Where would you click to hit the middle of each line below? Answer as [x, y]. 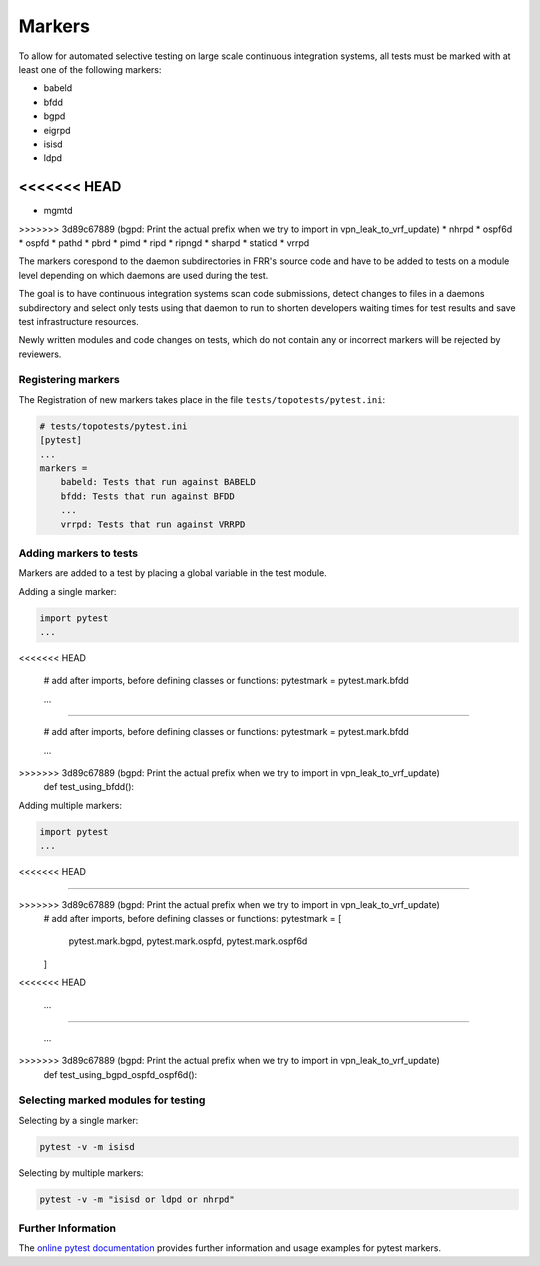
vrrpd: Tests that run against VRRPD [153, 524]
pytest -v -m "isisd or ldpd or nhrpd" [137, 1199]
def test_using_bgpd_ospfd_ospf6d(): [120, 1074]
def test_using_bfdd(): [89, 787]
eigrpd [57, 130]
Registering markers [69, 380]
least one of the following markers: [90, 69]
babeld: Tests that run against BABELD [158, 482]
